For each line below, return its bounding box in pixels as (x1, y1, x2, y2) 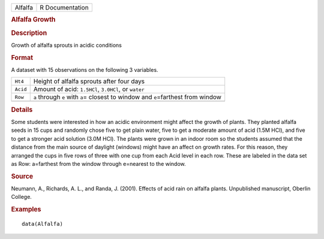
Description (11, 29, 47, 37)
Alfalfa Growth (11, 16, 56, 24)
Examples (11, 205, 41, 214)
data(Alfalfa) (22, 220, 63, 228)
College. (11, 193, 32, 201)
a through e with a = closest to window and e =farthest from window (33, 93, 222, 101)
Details (11, 105, 33, 114)
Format (11, 53, 33, 62)
